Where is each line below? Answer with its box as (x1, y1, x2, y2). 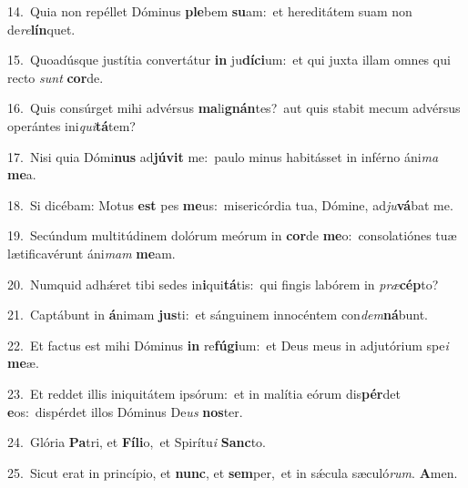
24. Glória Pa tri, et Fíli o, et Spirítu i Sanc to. (7, 432, 266, 452)
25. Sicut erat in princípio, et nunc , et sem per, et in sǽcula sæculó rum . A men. (7, 463, 458, 482)
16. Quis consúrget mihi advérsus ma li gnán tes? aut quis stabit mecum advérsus (7, 98, 461, 117)
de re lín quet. (7, 19, 76, 38)
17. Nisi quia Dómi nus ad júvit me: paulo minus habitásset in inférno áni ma (7, 147, 439, 166)
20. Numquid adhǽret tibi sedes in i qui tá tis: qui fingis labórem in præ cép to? (7, 274, 439, 293)
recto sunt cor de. (7, 67, 104, 86)
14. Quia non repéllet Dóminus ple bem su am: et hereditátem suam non (7, 2, 412, 20)
